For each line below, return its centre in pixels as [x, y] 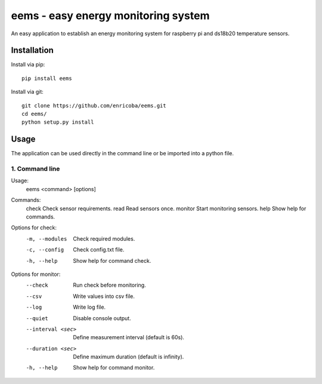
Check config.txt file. [99, 250]
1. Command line [35, 169]
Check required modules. [104, 238]
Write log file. [89, 307]
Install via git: [27, 92]
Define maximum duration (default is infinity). [129, 357]
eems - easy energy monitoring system [110, 16]
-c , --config [45, 250]
